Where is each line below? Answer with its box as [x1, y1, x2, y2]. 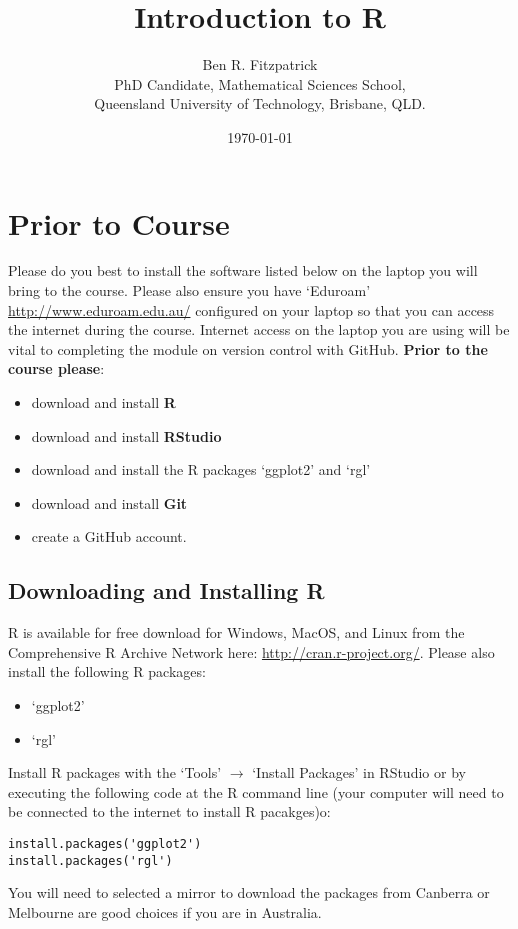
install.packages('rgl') [8, 853, 173, 868]
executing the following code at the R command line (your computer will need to [8, 781, 504, 802]
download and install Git [31, 492, 188, 513]
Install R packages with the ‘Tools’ [8, 762, 222, 783]
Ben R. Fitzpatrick [202, 54, 318, 75]
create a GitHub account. [31, 526, 187, 547]
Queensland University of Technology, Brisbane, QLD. [94, 93, 426, 114]
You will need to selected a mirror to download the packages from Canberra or [8, 882, 490, 903]
